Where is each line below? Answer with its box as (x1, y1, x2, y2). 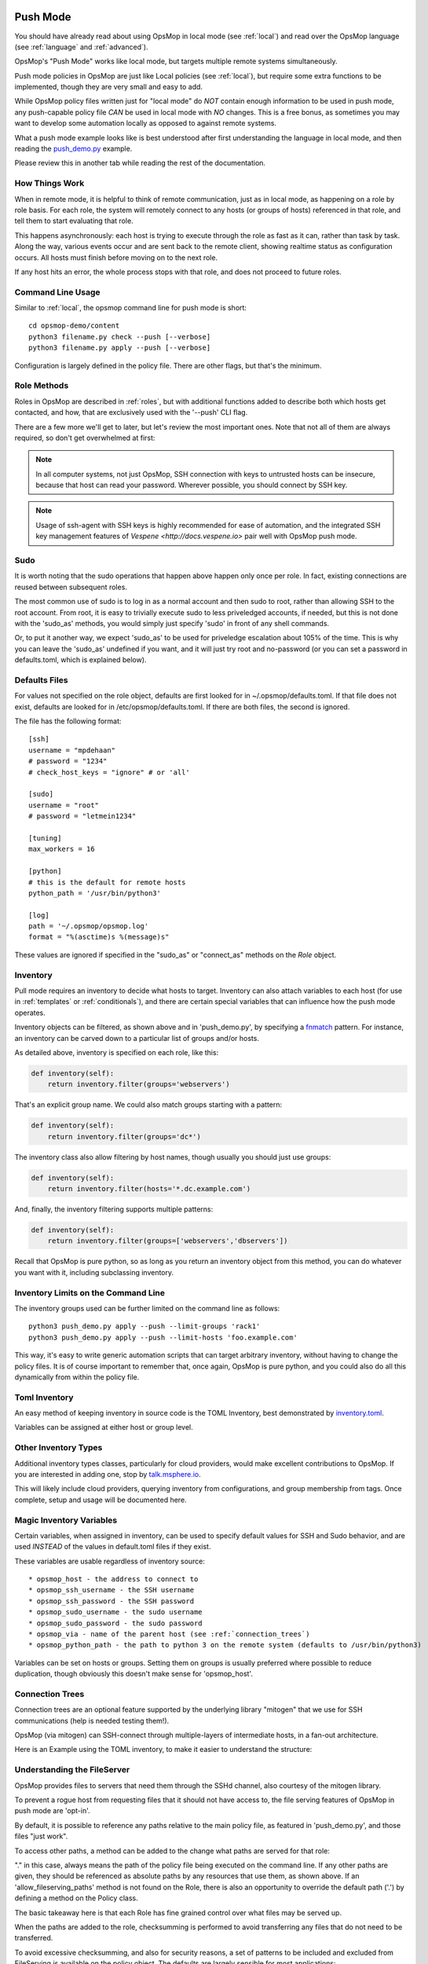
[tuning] (28, 834, 62, 842)
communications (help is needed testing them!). (14, 1716, 170, 1725)
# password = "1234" (28, 757, 108, 766)
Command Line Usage (14, 287, 101, 298)
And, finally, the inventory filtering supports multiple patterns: (14, 1204, 214, 1214)
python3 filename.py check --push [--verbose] (28, 332, 211, 341)
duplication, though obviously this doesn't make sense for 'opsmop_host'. (14, 1669, 253, 1679)
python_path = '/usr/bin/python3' (28, 889, 161, 897)
